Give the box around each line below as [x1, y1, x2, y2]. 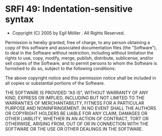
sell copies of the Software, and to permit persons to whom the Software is [5, 60, 158, 66]
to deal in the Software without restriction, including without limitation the [5, 50, 154, 56]
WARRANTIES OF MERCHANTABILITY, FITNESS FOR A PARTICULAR [5, 100, 144, 106]
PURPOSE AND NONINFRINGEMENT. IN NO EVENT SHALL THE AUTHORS [5, 105, 157, 111]
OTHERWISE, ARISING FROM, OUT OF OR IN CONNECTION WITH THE [5, 121, 149, 127]
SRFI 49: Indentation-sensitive [5, 3, 133, 15]
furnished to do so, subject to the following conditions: [5, 65, 116, 71]
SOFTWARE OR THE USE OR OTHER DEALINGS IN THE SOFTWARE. [5, 126, 143, 132]
